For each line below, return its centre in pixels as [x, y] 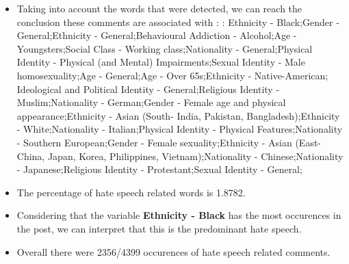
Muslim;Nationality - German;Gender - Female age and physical [151, 102]
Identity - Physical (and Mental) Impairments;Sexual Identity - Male [161, 62]
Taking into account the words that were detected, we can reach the [159, 8]
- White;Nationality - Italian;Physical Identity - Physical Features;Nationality [180, 129]
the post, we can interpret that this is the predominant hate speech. [159, 228]
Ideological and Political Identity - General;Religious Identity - [148, 89]
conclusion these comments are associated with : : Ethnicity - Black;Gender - [178, 22]
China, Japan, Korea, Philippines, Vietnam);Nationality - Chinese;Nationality [180, 156]
